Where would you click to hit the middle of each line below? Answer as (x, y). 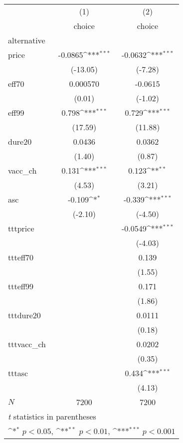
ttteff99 (21, 286)
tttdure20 (24, 315)
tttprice (21, 228)
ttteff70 (21, 257)
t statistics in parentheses (52, 416)
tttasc (18, 373)
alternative (27, 40)
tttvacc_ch (27, 344)
